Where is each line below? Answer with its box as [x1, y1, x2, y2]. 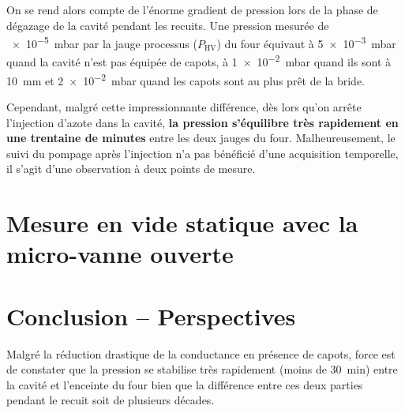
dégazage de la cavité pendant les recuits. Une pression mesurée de [6, 17, 329, 33]
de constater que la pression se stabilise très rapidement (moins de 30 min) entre [6, 361, 398, 377]
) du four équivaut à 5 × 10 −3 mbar [216, 33, 396, 51]
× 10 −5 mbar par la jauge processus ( [11, 33, 197, 51]
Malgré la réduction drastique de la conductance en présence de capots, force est [6, 345, 396, 362]
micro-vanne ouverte [6, 238, 234, 270]
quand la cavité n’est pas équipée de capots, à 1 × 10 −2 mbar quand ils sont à [6, 51, 392, 70]
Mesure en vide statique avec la [6, 207, 358, 239]
